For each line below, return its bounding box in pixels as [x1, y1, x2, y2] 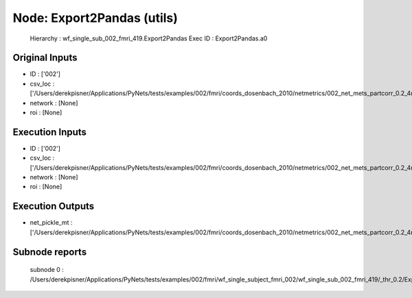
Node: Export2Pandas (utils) [12, 10, 179, 25]
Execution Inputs [12, 126, 87, 138]
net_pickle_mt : [30, 219, 73, 227]
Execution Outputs [12, 201, 95, 212]
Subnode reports [12, 246, 87, 258]
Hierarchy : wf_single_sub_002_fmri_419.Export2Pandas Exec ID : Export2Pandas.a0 [30, 34, 268, 42]
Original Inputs [12, 52, 78, 64]
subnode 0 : [30, 266, 65, 274]
